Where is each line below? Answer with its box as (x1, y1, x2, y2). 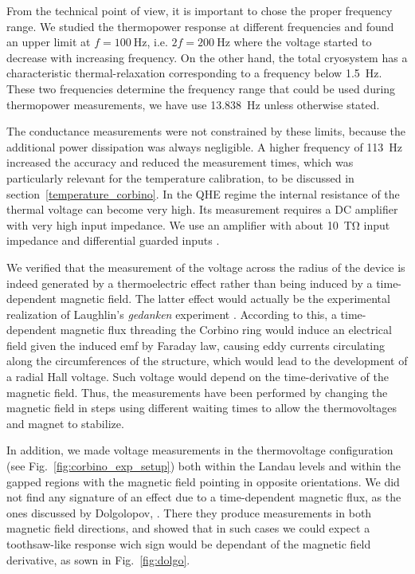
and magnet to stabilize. (6, 415, 124, 431)
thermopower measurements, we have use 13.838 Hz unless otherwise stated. (6, 96, 380, 112)
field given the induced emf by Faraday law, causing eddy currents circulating (6, 336, 385, 353)
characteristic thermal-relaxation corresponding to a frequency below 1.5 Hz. (6, 65, 382, 81)
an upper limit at (6, 33, 91, 50)
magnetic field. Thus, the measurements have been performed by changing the (6, 383, 388, 400)
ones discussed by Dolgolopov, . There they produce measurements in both (6, 504, 372, 521)
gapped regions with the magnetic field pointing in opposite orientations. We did (6, 473, 400, 489)
